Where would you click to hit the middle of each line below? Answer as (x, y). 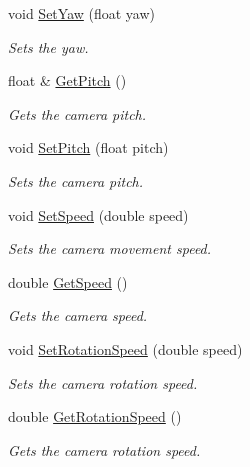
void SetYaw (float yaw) (82, 13)
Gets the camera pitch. (77, 113)
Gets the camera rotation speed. (104, 449)
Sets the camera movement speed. (110, 248)
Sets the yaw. (48, 46)
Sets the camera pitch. (76, 180)
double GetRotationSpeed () (95, 416)
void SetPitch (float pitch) (88, 147)
